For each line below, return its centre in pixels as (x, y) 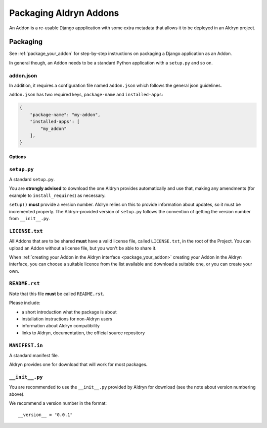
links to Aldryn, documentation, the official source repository (83, 333)
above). (17, 394)
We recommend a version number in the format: (58, 403)
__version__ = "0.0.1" (45, 415)
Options (18, 157)
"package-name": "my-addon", (65, 115)
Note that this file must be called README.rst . (57, 294)
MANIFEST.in (26, 345)
